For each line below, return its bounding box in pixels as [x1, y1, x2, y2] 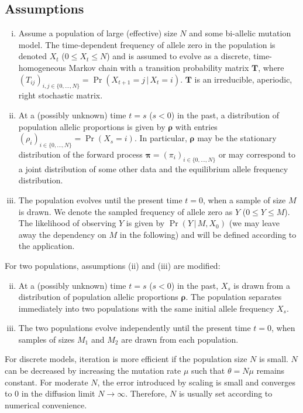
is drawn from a [233, 279, 290, 291]
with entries [175, 120, 218, 132]
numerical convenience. [5, 398, 87, 411]
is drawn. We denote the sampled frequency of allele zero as [18, 205, 233, 217]
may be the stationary [197, 132, 277, 144]
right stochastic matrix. [18, 89, 103, 101]
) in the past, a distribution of [171, 108, 279, 121]
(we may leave [229, 217, 280, 229]
